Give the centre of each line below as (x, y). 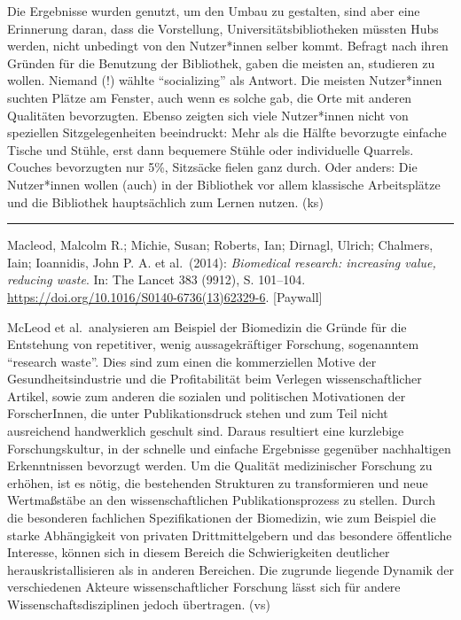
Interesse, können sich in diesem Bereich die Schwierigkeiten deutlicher (199, 552)
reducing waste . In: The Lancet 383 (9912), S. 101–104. (156, 279)
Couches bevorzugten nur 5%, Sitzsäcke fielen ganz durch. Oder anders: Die (212, 167)
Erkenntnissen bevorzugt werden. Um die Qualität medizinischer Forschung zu (220, 465)
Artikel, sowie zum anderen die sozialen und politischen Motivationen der (207, 395)
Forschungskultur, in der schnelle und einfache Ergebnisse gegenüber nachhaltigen (229, 448)
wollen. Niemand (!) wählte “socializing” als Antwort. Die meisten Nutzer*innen (225, 80)
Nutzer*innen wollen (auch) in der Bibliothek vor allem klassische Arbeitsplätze (224, 184)
